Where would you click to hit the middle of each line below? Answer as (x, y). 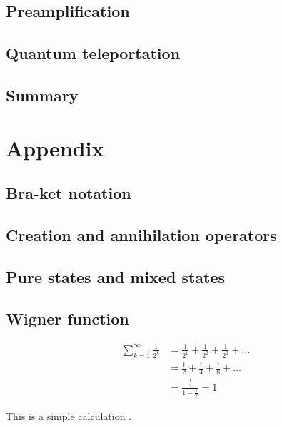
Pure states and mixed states (116, 276)
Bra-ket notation (69, 193)
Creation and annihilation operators (141, 234)
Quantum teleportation (93, 53)
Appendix (55, 147)
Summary (42, 95)
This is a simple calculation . (69, 416)
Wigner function (67, 319)
